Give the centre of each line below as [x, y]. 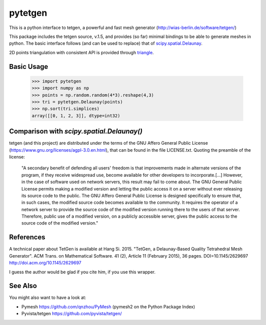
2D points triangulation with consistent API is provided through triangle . [82, 52]
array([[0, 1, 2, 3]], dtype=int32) [76, 115]
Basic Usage [29, 66]
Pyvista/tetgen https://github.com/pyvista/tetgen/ [72, 314]
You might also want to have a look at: [48, 297]
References [27, 237]
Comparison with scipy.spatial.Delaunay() [76, 131]
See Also [23, 286]
